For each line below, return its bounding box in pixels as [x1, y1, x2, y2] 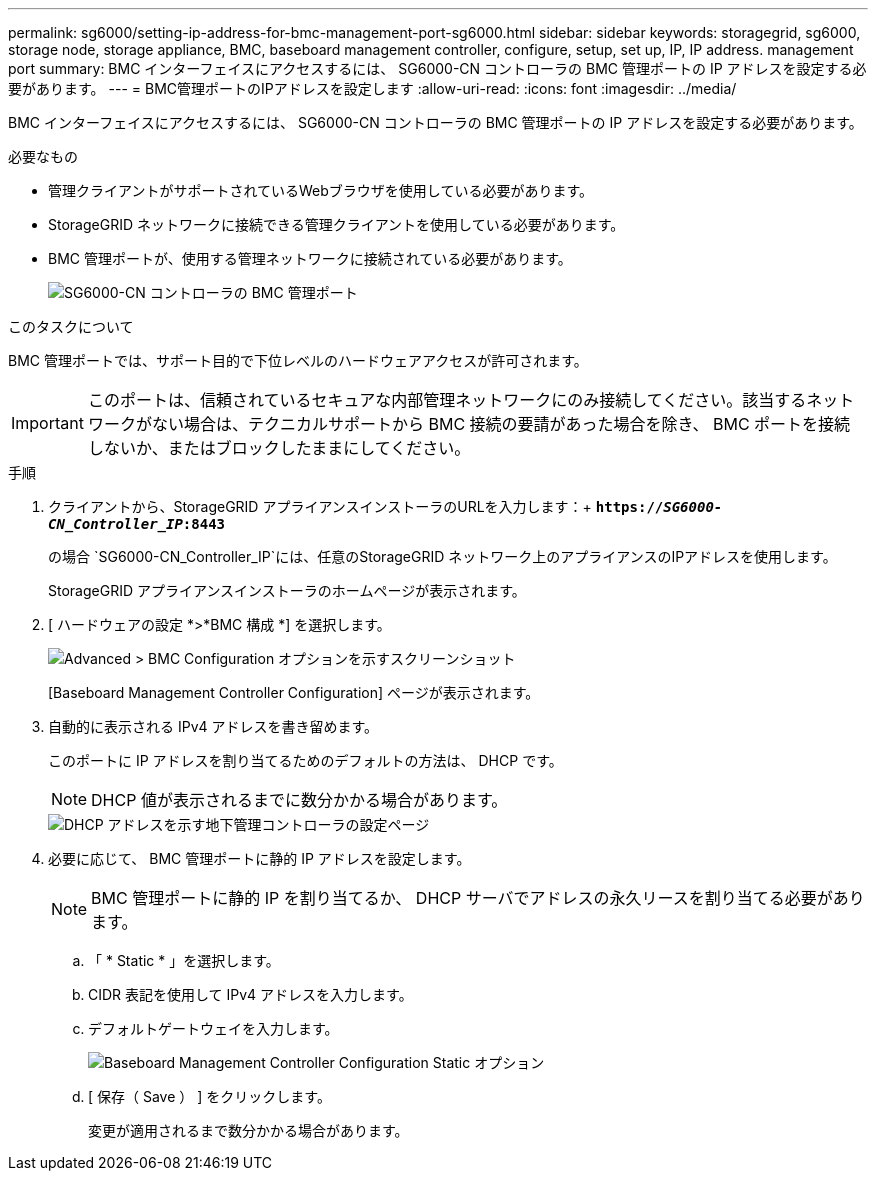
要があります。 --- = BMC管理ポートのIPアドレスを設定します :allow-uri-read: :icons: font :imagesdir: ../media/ [8, 80, 737, 97]
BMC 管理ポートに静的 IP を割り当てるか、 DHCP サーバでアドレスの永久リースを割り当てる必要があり [91, 888, 865, 908]
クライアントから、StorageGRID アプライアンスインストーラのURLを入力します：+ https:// [48, 498, 664, 515]
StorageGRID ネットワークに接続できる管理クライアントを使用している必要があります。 [48, 216, 625, 233]
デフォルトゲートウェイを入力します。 [88, 1020, 339, 1037]
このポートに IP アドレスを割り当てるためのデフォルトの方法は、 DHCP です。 [48, 752, 563, 769]
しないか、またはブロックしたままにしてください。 [87, 438, 471, 458]
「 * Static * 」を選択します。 [88, 952, 280, 969]
